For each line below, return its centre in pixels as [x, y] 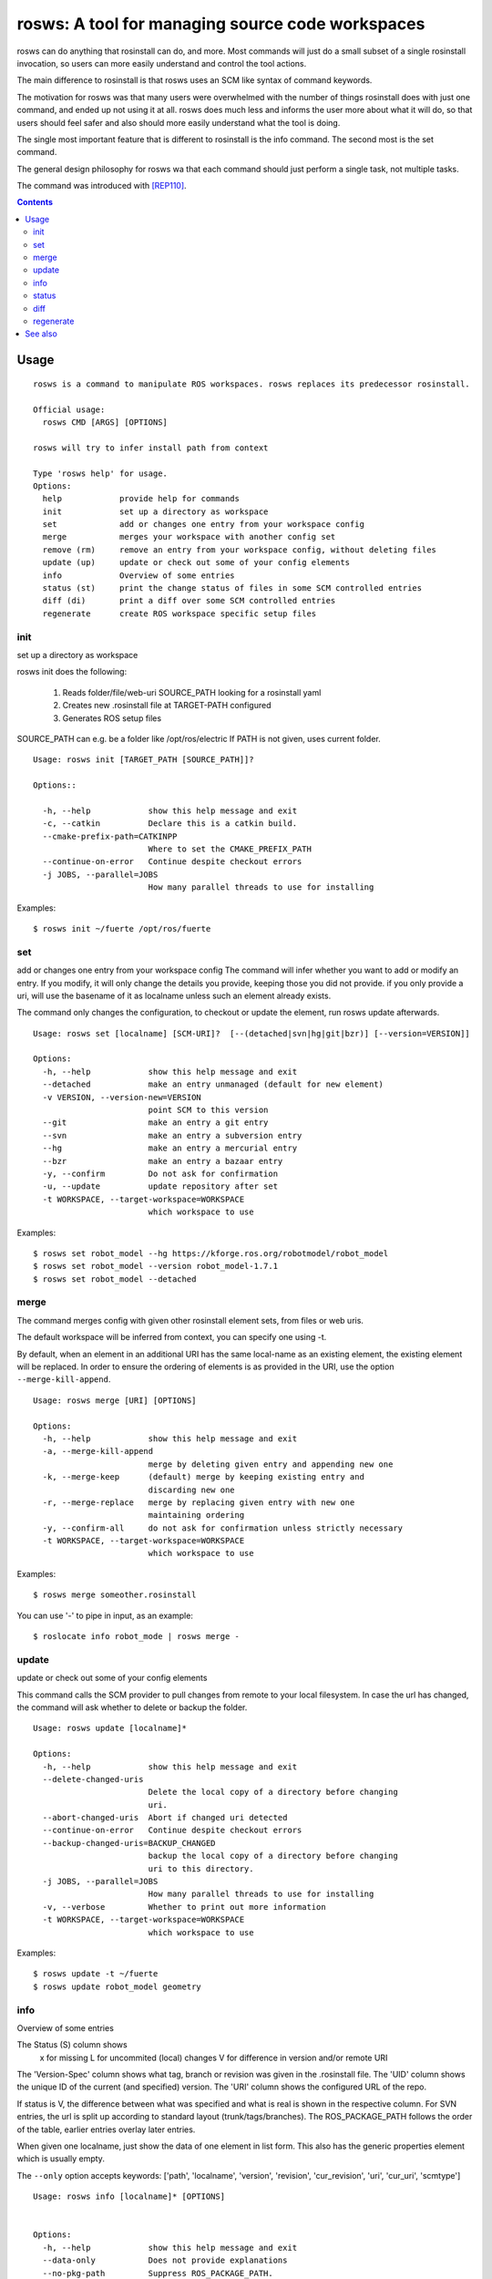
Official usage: [69, 409]
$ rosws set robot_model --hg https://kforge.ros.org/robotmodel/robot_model [211, 1253]
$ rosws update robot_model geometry [118, 1986]
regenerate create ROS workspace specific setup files [179, 614]
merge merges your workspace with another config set [189, 537]
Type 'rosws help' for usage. [101, 473]
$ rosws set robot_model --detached [115, 1279]
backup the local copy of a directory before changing [273, 1856]
